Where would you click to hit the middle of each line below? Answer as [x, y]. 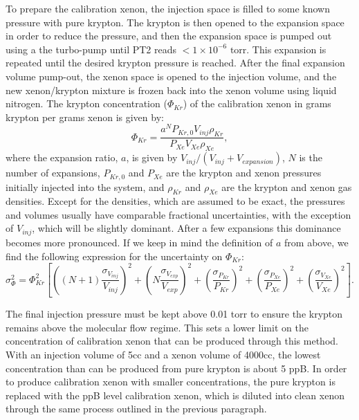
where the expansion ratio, [62, 157]
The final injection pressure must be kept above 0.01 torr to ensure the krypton [174, 314]
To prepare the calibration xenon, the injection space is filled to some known [168, 8]
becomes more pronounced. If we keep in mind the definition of [139, 242]
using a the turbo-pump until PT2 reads [91, 49]
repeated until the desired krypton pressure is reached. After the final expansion [175, 63]
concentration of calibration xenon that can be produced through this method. [172, 341]
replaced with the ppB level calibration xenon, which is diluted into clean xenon [175, 395]
